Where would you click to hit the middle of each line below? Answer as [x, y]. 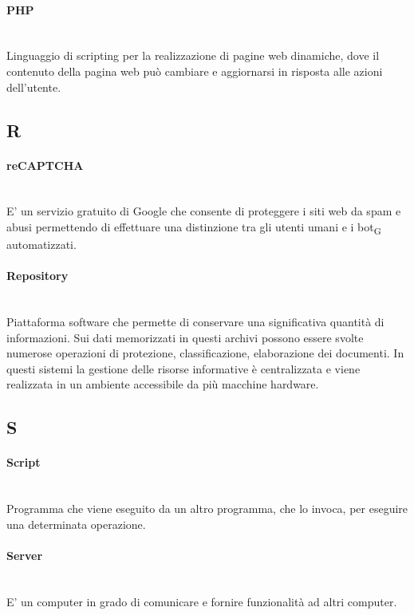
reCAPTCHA [45, 165]
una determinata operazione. [76, 524]
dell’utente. [34, 87]
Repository [37, 276]
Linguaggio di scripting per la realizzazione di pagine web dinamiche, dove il [193, 55]
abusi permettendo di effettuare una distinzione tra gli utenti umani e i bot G [194, 227]
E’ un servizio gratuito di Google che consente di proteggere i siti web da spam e [204, 211]
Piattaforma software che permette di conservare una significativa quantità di [195, 322]
